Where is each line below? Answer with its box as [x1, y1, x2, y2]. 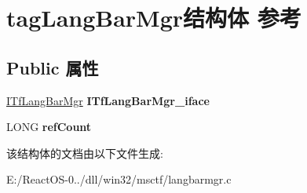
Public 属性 [6, 55, 99, 79]
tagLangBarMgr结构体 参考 [6, 2, 302, 34]
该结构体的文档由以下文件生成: [6, 144, 163, 161]
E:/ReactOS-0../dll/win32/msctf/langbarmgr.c [6, 171, 232, 188]
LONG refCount [6, 118, 92, 135]
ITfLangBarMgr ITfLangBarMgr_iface [6, 92, 210, 108]
